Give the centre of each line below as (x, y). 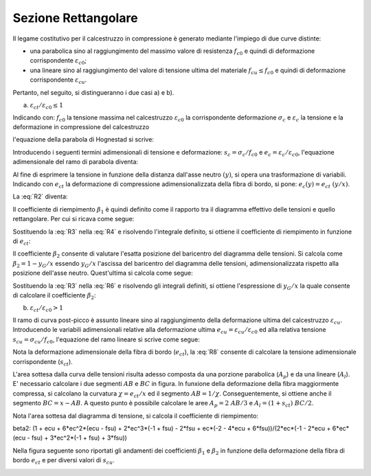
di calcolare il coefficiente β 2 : (54, 296)
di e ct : (22, 242)
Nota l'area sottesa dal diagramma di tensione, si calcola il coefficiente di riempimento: (136, 416)
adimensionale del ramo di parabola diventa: (76, 162)
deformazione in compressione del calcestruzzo (81, 127)
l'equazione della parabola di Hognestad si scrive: (83, 139)
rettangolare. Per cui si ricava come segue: (74, 219)
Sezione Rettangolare (75, 18)
